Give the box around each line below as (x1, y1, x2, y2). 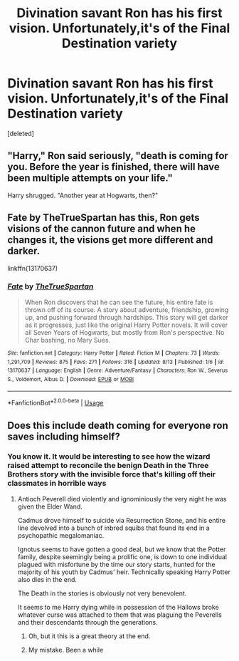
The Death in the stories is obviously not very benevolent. (17, 589, 187, 598)
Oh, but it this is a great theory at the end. (28, 632, 151, 640)
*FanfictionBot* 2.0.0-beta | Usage (7, 397, 104, 407)
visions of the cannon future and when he (7, 223, 196, 235)
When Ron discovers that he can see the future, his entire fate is (24, 298, 213, 306)
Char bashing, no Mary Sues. (24, 335, 111, 344)
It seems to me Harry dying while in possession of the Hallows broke (17, 603, 219, 611)
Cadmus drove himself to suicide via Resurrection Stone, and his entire (17, 516, 226, 524)
